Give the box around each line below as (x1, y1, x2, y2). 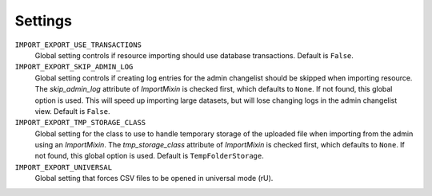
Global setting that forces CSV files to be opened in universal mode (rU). (34, 174, 274, 183)
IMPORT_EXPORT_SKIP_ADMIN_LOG (14, 62, 134, 72)
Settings (14, 12, 72, 29)
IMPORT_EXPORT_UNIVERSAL (14, 163, 112, 171)
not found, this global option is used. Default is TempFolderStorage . (34, 151, 264, 161)
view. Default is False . (34, 106, 110, 116)
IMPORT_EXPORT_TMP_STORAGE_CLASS (14, 118, 146, 127)
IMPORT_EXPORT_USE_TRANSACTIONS (14, 40, 142, 49)
